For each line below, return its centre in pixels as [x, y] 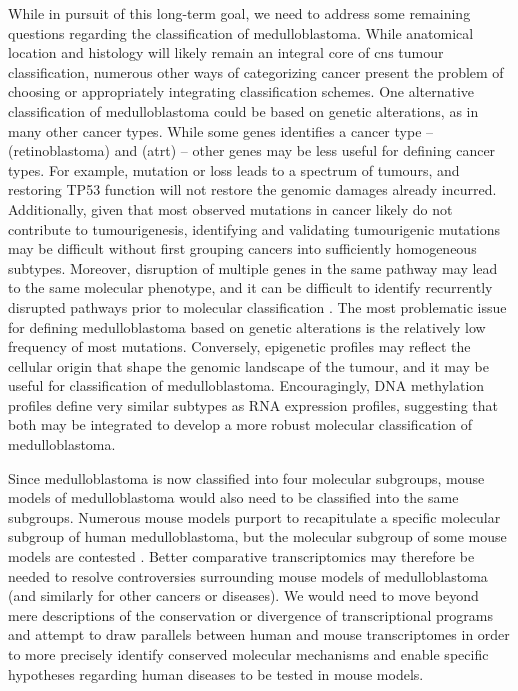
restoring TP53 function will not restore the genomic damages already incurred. [252, 189]
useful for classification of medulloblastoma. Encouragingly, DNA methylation [246, 385]
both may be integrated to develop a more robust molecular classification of [240, 424]
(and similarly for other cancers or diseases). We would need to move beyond [243, 595]
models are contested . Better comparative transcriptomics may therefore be [241, 556]
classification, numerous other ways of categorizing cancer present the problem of [256, 71]
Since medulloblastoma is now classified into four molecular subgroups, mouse [246, 477]
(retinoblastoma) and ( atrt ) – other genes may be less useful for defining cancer [252, 150]
